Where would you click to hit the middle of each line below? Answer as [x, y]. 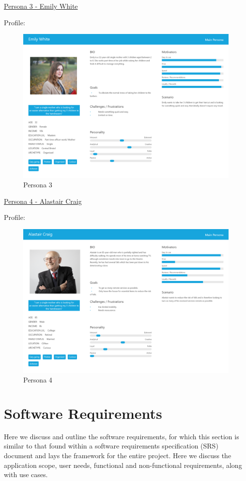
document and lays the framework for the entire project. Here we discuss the [118, 455]
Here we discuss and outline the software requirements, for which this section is [122, 436]
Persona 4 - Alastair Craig [43, 201]
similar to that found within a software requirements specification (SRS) [111, 446]
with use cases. [26, 474]
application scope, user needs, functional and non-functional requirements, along [123, 465]
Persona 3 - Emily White [41, 6]
